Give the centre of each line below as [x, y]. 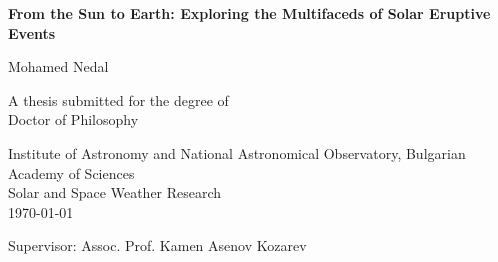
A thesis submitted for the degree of [118, 99]
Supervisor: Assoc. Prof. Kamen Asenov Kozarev [157, 245]
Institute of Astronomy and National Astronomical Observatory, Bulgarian [237, 152]
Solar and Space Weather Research [115, 192]
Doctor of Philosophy [73, 119]
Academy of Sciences [71, 172]
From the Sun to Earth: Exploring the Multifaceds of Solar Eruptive [249, 13]
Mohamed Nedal [58, 66]
